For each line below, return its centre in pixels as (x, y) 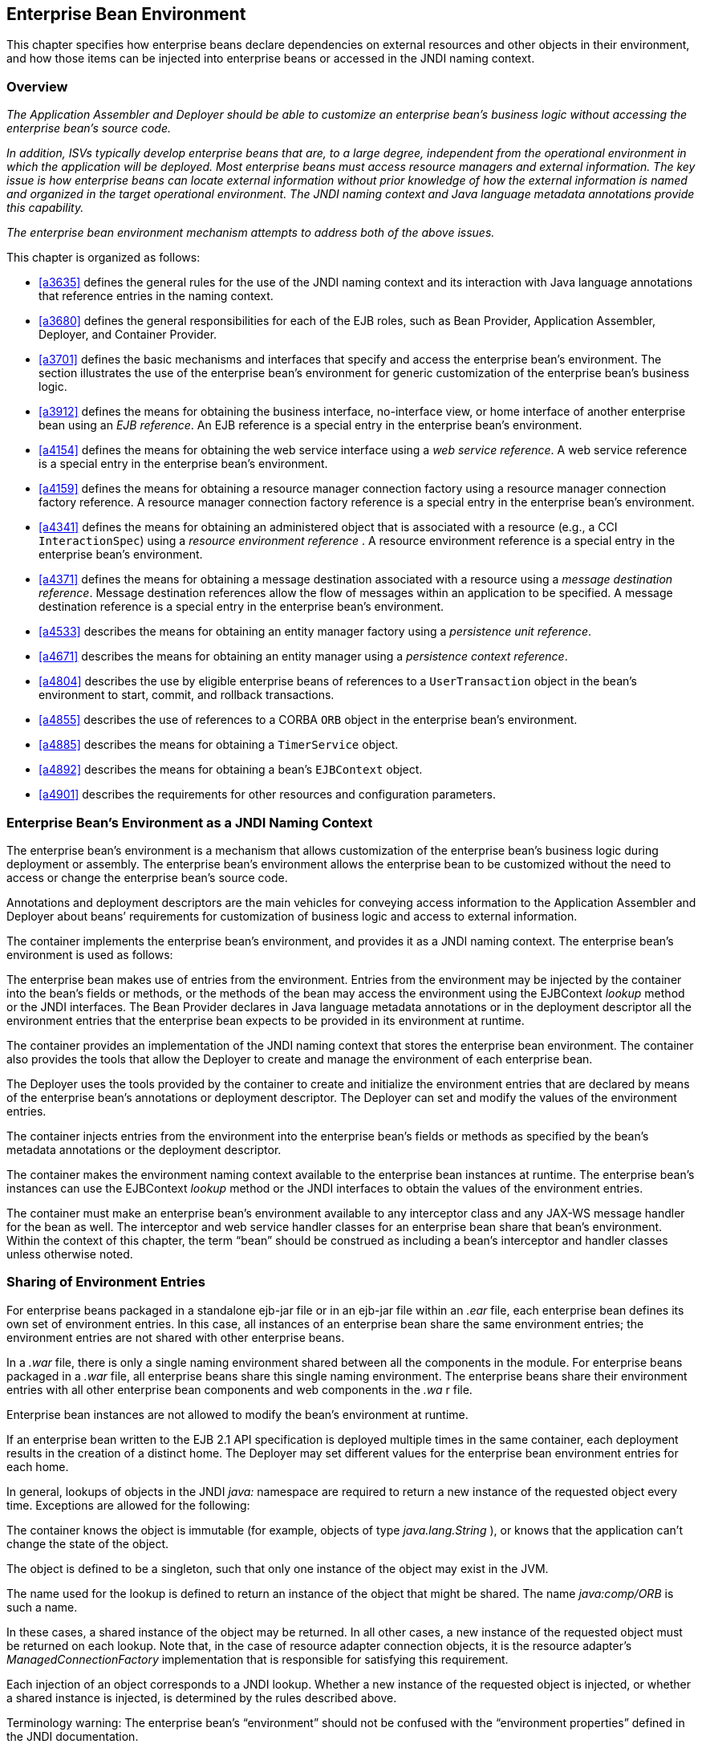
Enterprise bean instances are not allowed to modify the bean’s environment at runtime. (237, 1414)
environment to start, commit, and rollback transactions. (187, 695)
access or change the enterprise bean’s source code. (147, 877)
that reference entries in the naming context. (156, 296)
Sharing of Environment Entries (106, 1282)
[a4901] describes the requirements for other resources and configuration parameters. (267, 795)
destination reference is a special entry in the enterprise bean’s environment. (241, 607)
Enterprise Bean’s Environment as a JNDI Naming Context (190, 822)
